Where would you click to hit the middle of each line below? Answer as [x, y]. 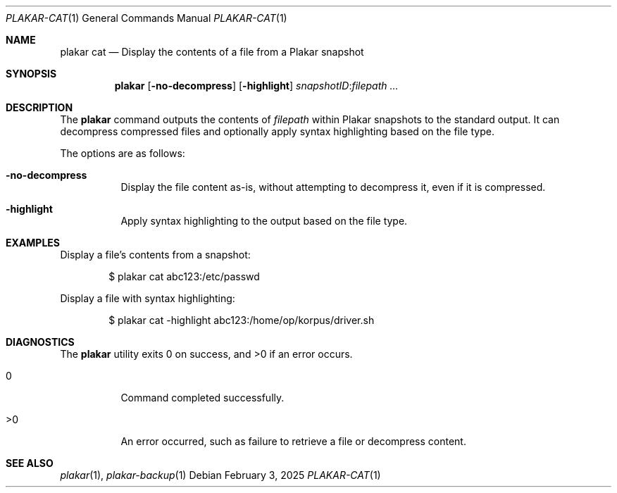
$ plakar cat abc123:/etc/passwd [184, 276]
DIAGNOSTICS [40, 342]
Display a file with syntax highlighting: [148, 298]
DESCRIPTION [39, 107]
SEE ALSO [30, 463]
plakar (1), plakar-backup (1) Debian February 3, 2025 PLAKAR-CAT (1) [220, 475]
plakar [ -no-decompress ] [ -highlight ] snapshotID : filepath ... [256, 86]
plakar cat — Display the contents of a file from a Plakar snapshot [212, 52]
